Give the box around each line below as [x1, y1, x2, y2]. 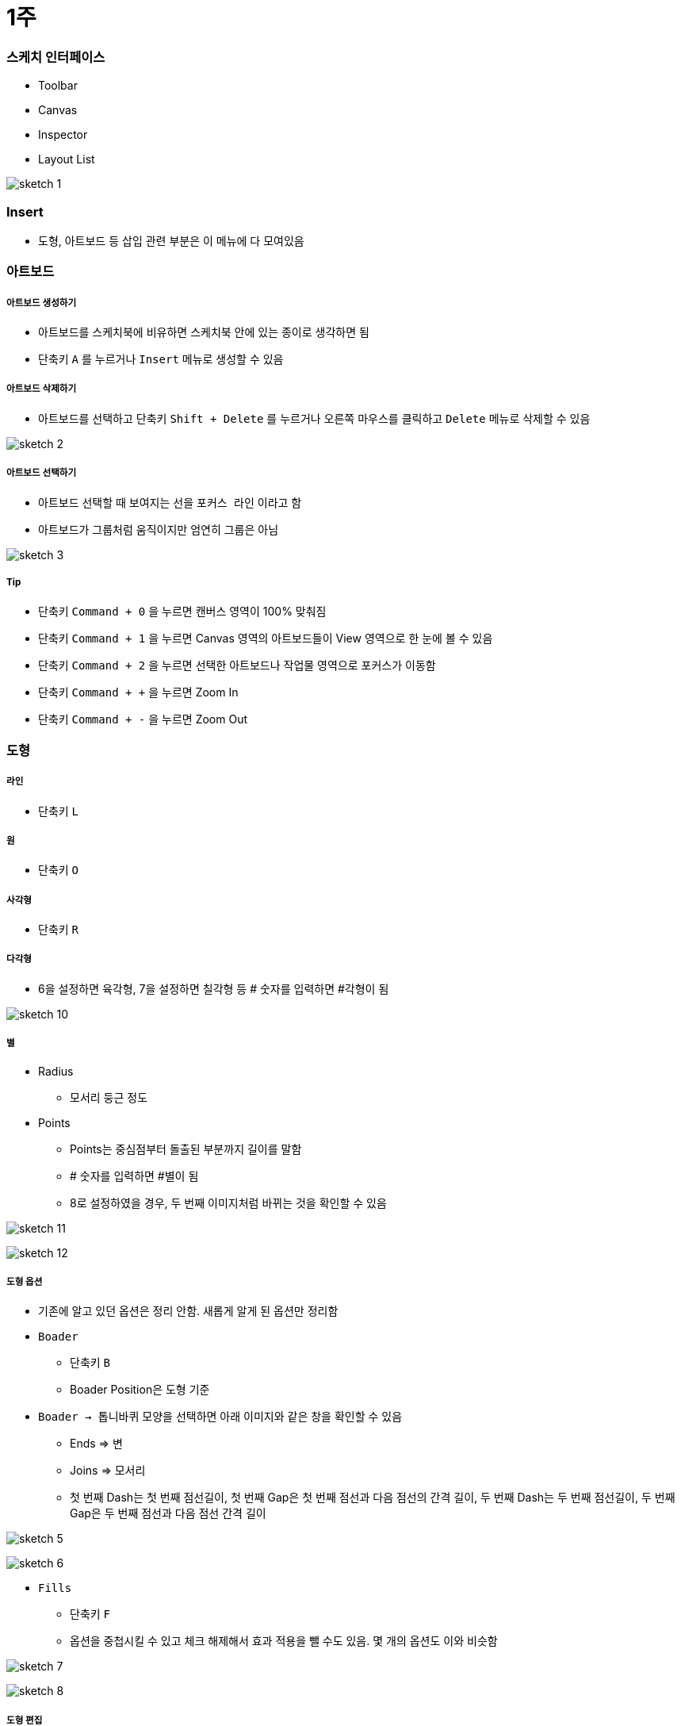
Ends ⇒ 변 [70, 1436, 123, 1451]
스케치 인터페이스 [6, 48, 105, 65]
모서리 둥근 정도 [70, 1090, 148, 1104]
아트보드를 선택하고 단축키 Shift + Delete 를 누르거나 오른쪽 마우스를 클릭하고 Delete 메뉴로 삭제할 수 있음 [38, 411, 591, 425]
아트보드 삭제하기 [6, 383, 77, 395]
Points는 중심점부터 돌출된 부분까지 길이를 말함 [70, 1141, 302, 1156]
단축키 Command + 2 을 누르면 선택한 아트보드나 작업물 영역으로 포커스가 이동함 [38, 658, 436, 673]
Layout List [38, 152, 95, 167]
